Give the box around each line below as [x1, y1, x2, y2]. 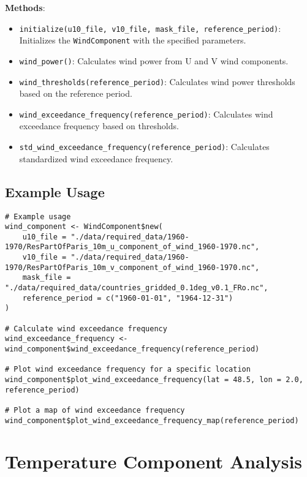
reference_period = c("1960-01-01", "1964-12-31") [22, 293, 233, 302]
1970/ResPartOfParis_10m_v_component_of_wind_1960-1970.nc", [5, 263, 260, 272]
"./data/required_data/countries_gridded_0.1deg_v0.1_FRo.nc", [5, 284, 268, 293]
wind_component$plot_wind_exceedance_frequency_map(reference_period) [5, 416, 299, 425]
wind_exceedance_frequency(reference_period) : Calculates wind [19, 107, 273, 120]
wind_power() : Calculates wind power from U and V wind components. [19, 54, 289, 67]
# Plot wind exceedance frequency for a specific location [5, 365, 251, 374]
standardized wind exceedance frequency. [19, 152, 173, 165]
